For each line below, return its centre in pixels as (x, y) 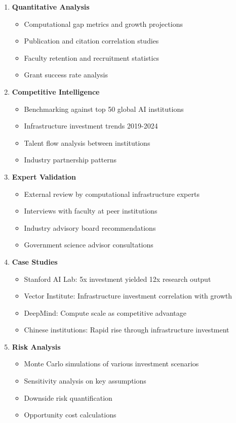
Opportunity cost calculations (70, 415)
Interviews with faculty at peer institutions (91, 211)
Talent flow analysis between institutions (87, 142)
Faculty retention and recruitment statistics (92, 57)
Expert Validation (44, 176)
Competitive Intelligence (56, 91)
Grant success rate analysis (66, 75)
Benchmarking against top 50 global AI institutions (104, 109)
